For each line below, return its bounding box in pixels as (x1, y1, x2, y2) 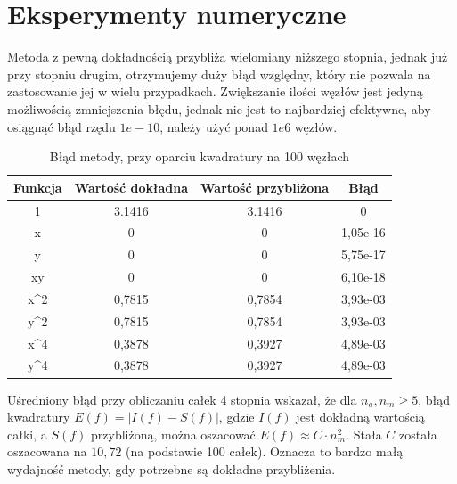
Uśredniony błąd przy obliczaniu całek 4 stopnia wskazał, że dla (7, 390, 357, 408)
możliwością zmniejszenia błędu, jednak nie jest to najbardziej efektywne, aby (7, 99, 431, 118)
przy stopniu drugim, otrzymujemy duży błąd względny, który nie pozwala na (7, 64, 431, 83)
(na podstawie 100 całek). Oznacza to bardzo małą (126, 442, 404, 461)
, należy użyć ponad (159, 117, 268, 135)
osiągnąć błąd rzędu (7, 117, 116, 135)
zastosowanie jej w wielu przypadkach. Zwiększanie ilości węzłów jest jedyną (7, 82, 423, 101)
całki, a (7, 424, 47, 443)
